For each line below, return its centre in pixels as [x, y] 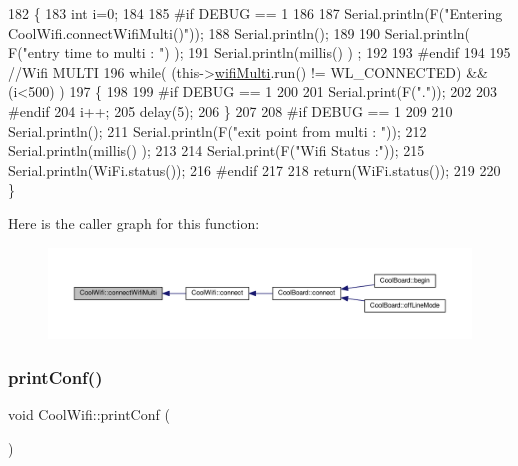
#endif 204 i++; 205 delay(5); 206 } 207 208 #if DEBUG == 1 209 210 [230, 110]
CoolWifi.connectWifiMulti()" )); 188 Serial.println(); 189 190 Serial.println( [239, 32]
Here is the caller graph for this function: [134, 222]
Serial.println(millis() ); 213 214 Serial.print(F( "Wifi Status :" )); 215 [216, 150]
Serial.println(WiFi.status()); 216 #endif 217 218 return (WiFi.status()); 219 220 [254, 169]
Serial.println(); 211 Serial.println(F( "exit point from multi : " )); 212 [217, 130]
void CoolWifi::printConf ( [89, 414]
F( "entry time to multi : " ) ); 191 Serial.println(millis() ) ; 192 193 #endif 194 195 [259, 52]
